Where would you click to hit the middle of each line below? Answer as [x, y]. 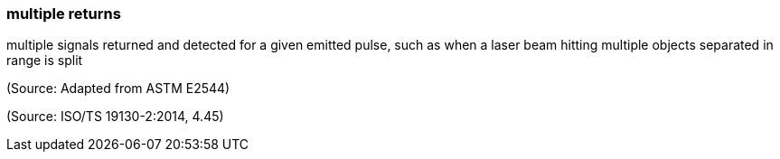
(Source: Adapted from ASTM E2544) [118, 89]
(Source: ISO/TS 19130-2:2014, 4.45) [115, 117]
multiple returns [64, 14]
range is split [45, 61]
